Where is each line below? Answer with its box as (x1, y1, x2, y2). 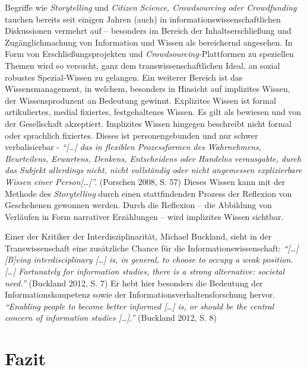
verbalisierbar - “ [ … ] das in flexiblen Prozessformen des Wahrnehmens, (5, 141, 262, 153)
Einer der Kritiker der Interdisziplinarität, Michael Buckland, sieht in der (5, 230, 271, 243)
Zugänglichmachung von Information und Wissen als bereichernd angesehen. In (5, 36, 293, 48)
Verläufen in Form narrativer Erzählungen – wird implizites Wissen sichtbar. (5, 210, 284, 222)
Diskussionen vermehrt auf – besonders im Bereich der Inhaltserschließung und (5, 24, 292, 37)
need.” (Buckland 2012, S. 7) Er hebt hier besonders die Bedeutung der (5, 276, 263, 289)
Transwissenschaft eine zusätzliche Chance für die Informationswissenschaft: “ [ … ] (5, 241, 299, 254)
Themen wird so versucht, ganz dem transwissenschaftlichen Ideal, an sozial (5, 59, 280, 71)
